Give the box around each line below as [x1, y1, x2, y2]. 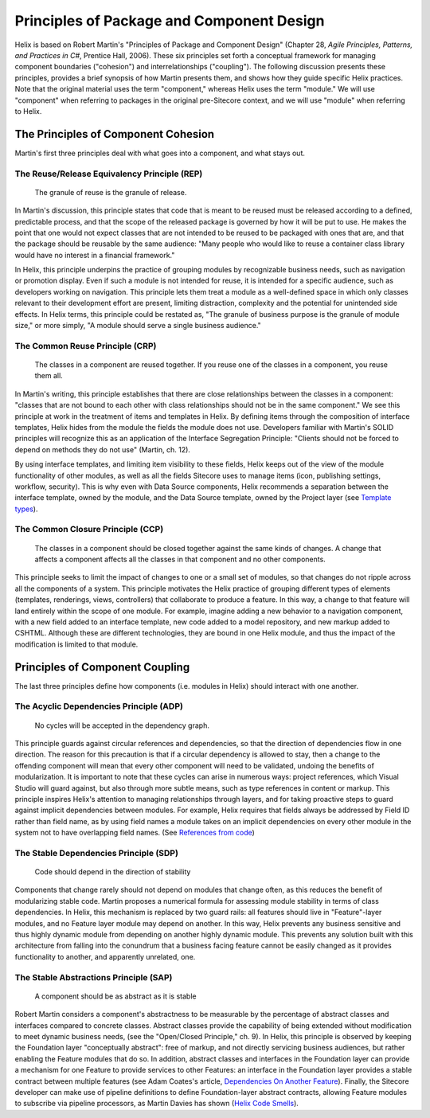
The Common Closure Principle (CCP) [14, 524, 164, 535]
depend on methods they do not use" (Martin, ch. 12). [14, 444, 191, 454]
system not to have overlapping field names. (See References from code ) [14, 828, 255, 838]
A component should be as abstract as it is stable [34, 991, 197, 1001]
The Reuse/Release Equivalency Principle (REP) [14, 168, 203, 179]
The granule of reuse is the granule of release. [34, 187, 187, 197]
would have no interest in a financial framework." [14, 250, 175, 260]
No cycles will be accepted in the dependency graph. [34, 721, 210, 730]
